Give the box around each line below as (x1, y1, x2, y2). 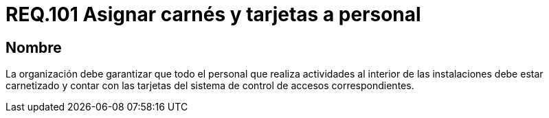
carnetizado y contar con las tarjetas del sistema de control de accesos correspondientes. (5, 80, 414, 92)
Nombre (5, 38, 62, 56)
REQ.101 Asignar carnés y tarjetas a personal (5, 3, 421, 26)
